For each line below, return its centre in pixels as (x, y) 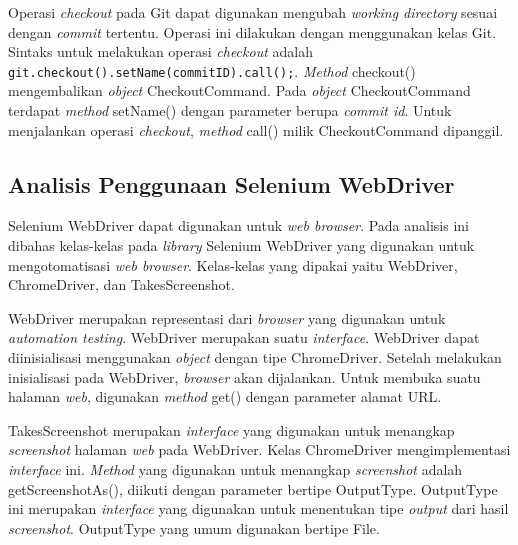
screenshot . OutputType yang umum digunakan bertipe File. (194, 527)
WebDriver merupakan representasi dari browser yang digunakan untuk (227, 317)
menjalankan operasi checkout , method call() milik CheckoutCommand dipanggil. (256, 129)
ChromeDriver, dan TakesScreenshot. (121, 284)
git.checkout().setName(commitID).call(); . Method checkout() (212, 70)
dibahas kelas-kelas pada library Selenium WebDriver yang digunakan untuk (241, 245)
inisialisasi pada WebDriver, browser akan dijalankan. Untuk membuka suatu (244, 376)
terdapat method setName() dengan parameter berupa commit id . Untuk (230, 110)
